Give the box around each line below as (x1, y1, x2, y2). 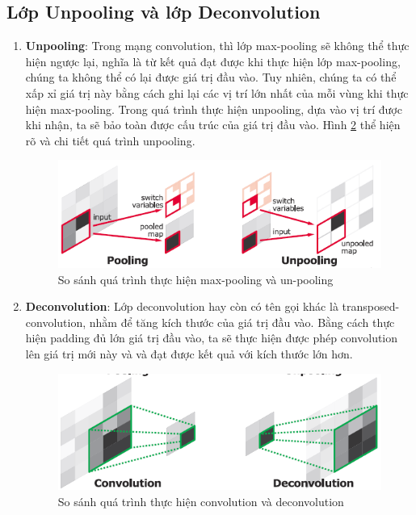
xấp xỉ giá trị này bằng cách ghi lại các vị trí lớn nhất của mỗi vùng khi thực (25, 84, 409, 101)
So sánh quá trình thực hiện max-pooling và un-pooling (57, 270, 334, 287)
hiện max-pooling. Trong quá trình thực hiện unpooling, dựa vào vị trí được (25, 100, 402, 117)
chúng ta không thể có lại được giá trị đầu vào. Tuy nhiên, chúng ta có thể (25, 69, 397, 86)
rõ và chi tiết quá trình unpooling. (25, 132, 195, 149)
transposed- (342, 298, 400, 315)
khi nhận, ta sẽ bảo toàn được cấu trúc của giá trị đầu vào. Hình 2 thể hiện (25, 116, 401, 133)
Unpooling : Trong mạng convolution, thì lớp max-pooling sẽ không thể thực (25, 37, 410, 54)
